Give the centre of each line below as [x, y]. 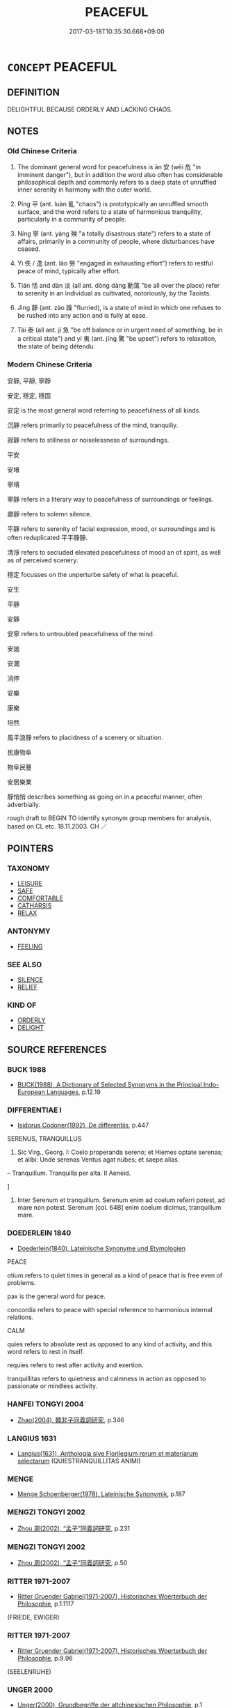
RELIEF [27, 987]
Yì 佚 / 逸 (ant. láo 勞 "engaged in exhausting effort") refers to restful [115, 263]
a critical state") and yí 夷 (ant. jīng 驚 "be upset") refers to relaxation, [117, 339]
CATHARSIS [34, 906]
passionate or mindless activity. [52, 1386]
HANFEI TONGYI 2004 [46, 1403]
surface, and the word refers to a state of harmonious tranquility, [110, 212]
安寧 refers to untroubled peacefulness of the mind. [81, 633]
